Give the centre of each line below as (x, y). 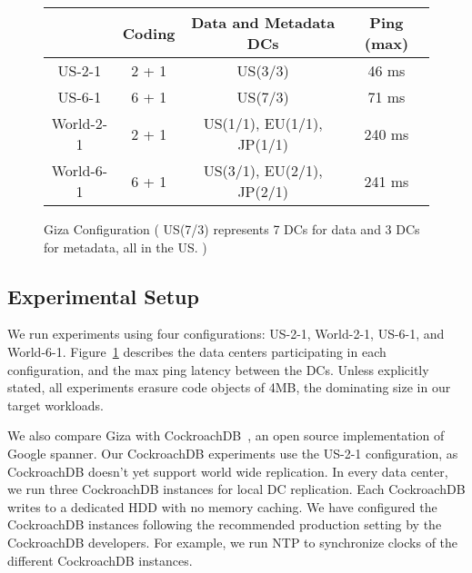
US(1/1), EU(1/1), (263, 123)
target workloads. (55, 405)
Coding (149, 33)
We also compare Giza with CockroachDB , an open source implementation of (226, 435)
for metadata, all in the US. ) (126, 247)
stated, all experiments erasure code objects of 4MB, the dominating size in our (229, 387)
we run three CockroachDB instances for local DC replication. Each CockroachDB (236, 489)
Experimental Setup (103, 296)
